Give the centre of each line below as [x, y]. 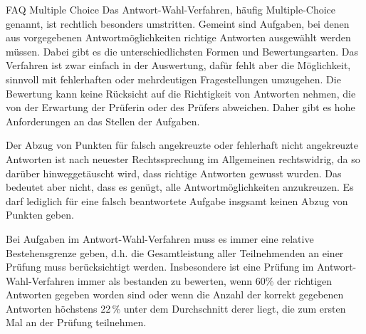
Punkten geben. [40, 215]
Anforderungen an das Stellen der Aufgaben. [103, 121]
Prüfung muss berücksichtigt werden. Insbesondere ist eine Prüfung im [160, 267]
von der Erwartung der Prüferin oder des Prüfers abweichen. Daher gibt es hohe [181, 107]
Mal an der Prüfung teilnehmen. [76, 322]
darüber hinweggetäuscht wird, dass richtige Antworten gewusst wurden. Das [174, 173]
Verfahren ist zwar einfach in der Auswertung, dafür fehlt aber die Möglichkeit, [178, 65]
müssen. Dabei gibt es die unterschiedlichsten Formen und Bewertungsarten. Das [182, 51]
